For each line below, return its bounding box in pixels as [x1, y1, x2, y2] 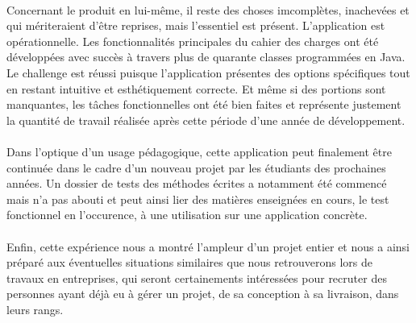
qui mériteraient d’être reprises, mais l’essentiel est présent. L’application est [6, 17, 385, 34]
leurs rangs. [6, 300, 64, 317]
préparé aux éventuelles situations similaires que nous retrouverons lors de [6, 254, 372, 271]
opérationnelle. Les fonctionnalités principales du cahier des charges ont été [6, 32, 379, 49]
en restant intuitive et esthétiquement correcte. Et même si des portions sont [6, 80, 386, 97]
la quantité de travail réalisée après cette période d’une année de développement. [6, 111, 406, 128]
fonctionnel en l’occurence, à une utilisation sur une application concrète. [6, 206, 368, 223]
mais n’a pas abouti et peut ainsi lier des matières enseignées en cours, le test [6, 190, 389, 207]
